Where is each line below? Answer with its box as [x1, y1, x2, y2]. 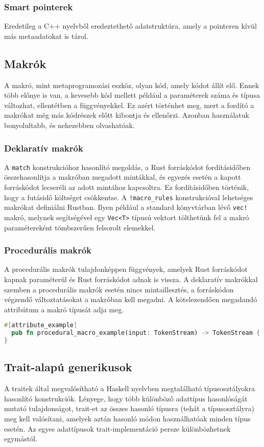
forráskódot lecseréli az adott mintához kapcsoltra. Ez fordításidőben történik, [4, 182, 249, 193]
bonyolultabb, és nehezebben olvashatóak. [4, 119, 135, 130]
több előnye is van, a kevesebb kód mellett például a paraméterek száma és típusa [4, 90, 260, 100]
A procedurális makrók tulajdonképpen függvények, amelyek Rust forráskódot [4, 264, 248, 274]
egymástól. [4, 433, 38, 444]
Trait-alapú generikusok [4, 359, 132, 375]
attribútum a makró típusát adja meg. [4, 304, 124, 314]
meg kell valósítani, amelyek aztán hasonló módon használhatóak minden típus [4, 413, 251, 423]
